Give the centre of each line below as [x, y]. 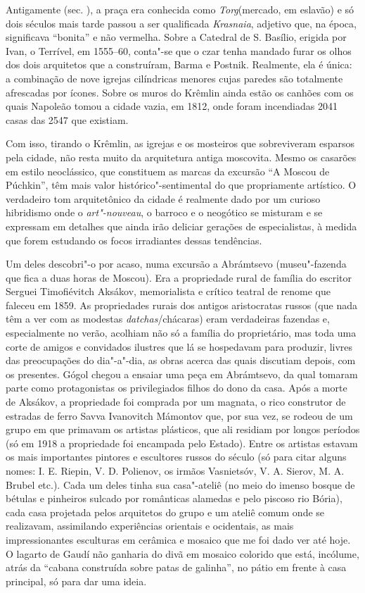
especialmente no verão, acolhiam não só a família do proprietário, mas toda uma [181, 333]
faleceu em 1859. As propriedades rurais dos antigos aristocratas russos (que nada [181, 305]
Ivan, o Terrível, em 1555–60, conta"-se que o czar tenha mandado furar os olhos [179, 50]
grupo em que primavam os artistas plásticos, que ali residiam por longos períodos [183, 429]
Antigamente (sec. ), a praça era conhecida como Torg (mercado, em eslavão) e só [180, 9]
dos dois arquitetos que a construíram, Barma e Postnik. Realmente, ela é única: [179, 64]
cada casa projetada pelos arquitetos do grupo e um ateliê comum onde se [165, 512]
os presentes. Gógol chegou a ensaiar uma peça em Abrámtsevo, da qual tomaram [182, 374]
